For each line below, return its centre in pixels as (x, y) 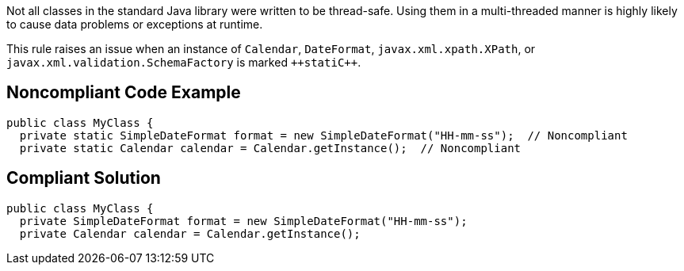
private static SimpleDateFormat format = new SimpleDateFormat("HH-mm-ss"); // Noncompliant (323, 135)
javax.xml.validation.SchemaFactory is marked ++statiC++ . (184, 62)
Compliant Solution (84, 178)
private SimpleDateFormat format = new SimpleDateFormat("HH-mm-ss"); (243, 221)
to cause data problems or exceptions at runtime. (135, 24)
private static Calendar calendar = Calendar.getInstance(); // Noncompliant (270, 148)
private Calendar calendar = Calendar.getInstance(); (190, 233)
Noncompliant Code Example (124, 93)
